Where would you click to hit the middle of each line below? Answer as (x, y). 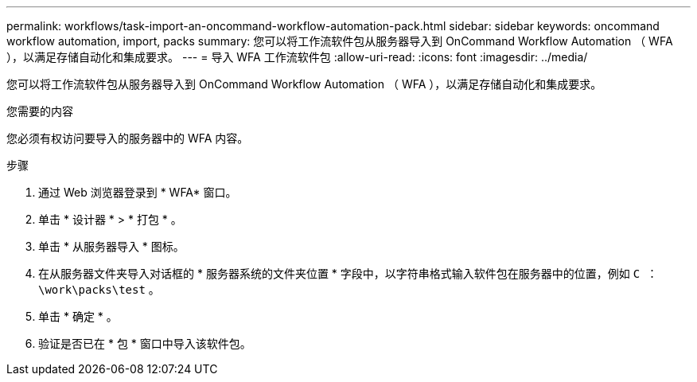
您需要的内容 (40, 111)
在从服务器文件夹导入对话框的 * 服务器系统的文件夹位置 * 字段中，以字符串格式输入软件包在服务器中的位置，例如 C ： (348, 273)
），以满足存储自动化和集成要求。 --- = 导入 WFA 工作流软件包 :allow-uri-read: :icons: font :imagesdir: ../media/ (297, 57)
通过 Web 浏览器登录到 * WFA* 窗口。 (138, 192)
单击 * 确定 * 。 (78, 316)
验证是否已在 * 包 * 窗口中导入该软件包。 (145, 343)
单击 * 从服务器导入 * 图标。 (111, 246)
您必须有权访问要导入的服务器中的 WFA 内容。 (128, 138)
